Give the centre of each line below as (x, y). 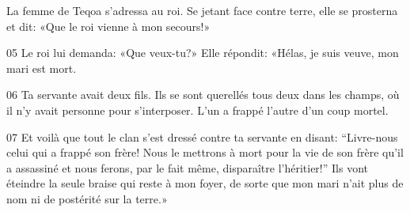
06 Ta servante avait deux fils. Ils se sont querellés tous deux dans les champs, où (203, 95)
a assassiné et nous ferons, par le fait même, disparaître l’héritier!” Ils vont (187, 167)
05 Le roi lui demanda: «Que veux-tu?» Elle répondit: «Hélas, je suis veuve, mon (203, 53)
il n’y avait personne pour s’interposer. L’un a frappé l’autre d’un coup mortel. (197, 110)
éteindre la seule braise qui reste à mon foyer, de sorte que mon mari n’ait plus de (205, 183)
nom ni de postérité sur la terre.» (87, 198)
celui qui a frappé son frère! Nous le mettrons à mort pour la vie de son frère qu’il (205, 152)
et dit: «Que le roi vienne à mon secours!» (108, 26)
